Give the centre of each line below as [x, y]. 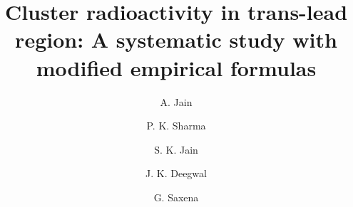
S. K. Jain [176, 149]
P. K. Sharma [176, 126]
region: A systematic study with [176, 39]
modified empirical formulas [176, 67]
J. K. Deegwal [176, 173]
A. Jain [176, 101]
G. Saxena [176, 197]
